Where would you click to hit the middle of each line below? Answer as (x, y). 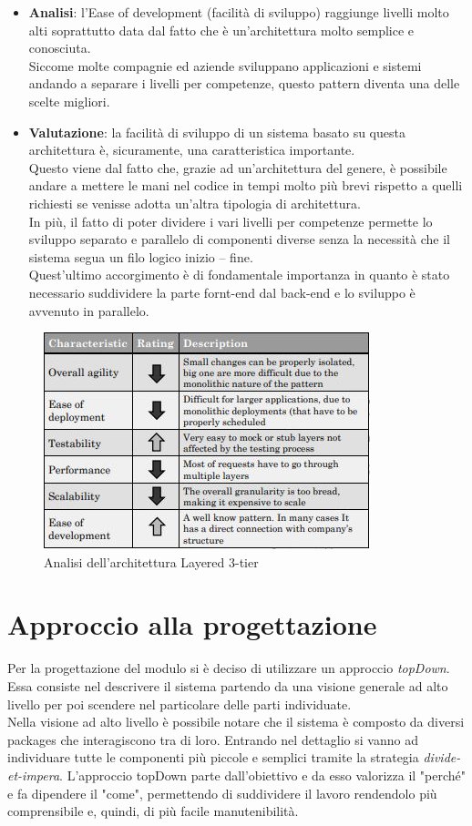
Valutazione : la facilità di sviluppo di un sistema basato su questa (217, 132)
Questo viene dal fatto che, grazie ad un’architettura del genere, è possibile (238, 167)
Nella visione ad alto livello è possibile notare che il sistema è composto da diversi (236, 722)
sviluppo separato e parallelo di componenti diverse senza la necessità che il (239, 239)
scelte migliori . (69, 101)
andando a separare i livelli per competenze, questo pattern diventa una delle (244, 83)
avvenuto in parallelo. (89, 310)
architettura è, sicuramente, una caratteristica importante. (192, 150)
